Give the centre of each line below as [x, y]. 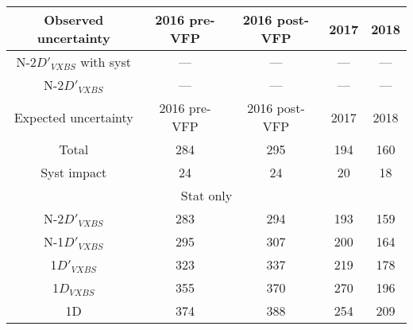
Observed [74, 19]
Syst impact [74, 172]
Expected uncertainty [73, 117]
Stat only [206, 195]
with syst [106, 62]
